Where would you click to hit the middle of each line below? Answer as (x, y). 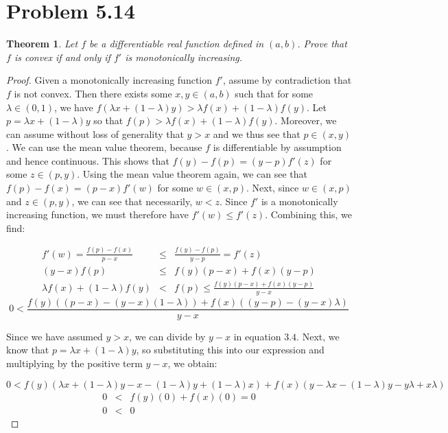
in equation (257, 336)
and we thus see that (257, 133)
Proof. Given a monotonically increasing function (109, 80)
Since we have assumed (55, 336)
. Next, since (272, 188)
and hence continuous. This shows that (88, 160)
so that (108, 120)
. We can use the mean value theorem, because (104, 147)
